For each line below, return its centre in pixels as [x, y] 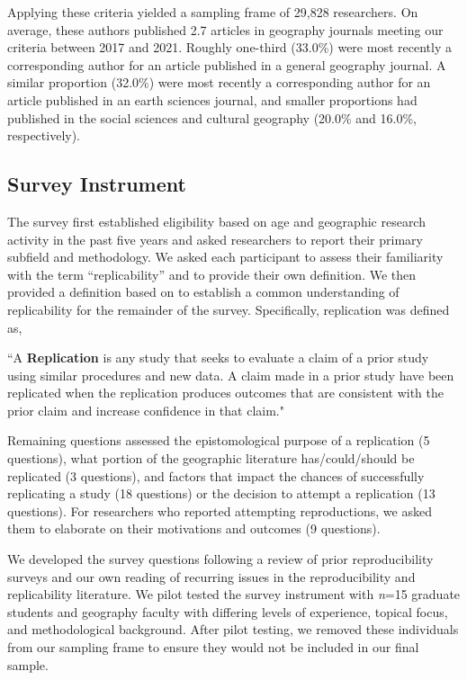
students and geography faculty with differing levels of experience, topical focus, [228, 611]
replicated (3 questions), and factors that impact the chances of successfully [216, 475]
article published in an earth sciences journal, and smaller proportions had [212, 99]
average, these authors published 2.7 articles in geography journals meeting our [225, 29]
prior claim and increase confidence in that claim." [146, 410]
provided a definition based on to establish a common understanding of [203, 292]
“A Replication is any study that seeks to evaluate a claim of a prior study [218, 358]
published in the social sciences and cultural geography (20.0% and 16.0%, [212, 117]
